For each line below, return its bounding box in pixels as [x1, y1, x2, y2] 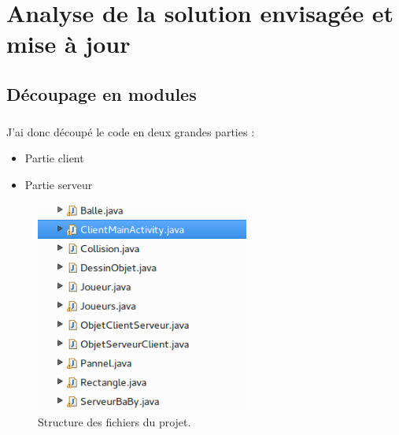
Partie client [24, 150, 84, 166]
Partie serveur [24, 176, 93, 192]
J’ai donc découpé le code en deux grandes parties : [6, 123, 255, 139]
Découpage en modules [6, 81, 197, 106]
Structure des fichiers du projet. [38, 413, 191, 429]
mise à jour [6, 28, 131, 60]
